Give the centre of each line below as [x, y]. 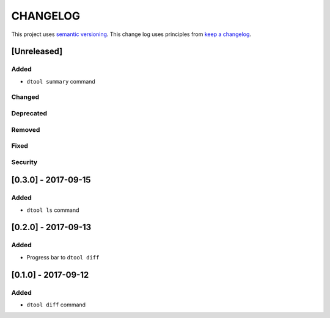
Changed [25, 97]
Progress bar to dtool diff [63, 257]
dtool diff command [56, 305]
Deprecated [29, 114]
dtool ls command [53, 210]
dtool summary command [61, 81]
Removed [26, 129]
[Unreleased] [37, 52]
